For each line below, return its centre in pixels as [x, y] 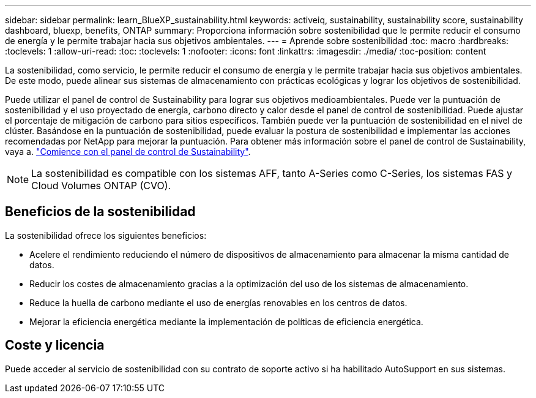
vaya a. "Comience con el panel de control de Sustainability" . [128, 152]
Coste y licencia [55, 345]
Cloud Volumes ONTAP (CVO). [101, 186]
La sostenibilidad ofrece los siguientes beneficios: [106, 235]
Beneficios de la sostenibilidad [100, 212]
